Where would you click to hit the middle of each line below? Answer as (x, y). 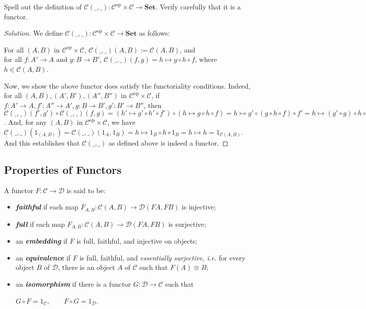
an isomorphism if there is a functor (73, 284)
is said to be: (86, 190)
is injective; (199, 207)
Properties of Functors (63, 169)
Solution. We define (33, 33)
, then (153, 105)
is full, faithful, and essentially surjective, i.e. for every (162, 257)
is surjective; (187, 224)
